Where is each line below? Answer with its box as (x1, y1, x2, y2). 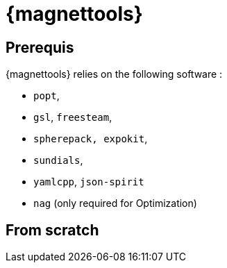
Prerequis (6, 38, 74, 56)
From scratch (6, 221, 99, 239)
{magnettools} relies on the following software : (6, 68, 223, 81)
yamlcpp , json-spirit (33, 176, 144, 188)
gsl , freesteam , (33, 111, 112, 124)
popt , (33, 90, 60, 102)
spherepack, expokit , (33, 133, 148, 145)
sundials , (33, 154, 83, 167)
